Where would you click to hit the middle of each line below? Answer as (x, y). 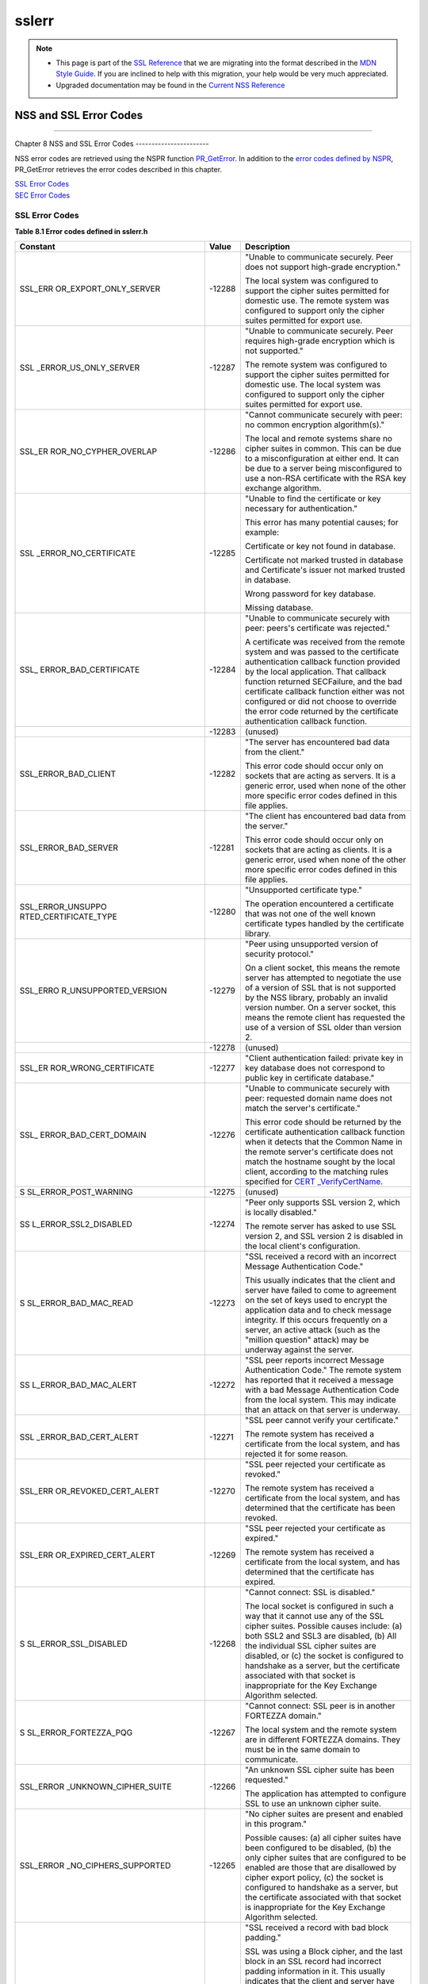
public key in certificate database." (310, 1078)
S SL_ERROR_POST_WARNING (76, 1192)
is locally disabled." (281, 1213)
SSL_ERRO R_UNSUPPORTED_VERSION (93, 990)
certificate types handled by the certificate (324, 924)
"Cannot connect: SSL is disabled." (310, 1593)
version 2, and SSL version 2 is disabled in (324, 1236)
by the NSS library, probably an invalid (316, 998)
